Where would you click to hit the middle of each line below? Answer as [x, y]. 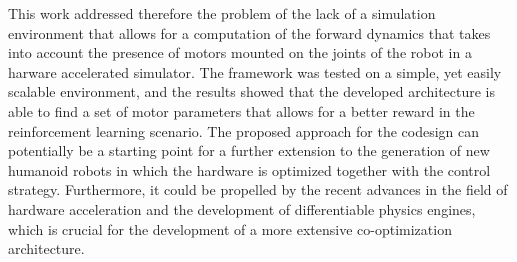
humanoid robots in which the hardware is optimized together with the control [249, 169]
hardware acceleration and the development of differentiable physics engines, [242, 208]
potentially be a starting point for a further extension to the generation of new [249, 150]
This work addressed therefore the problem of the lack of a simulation [222, 13]
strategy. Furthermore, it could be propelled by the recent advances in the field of [258, 189]
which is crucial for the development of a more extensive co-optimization [230, 228]
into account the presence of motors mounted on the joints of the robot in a [240, 52]
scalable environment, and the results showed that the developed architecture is [252, 91]
